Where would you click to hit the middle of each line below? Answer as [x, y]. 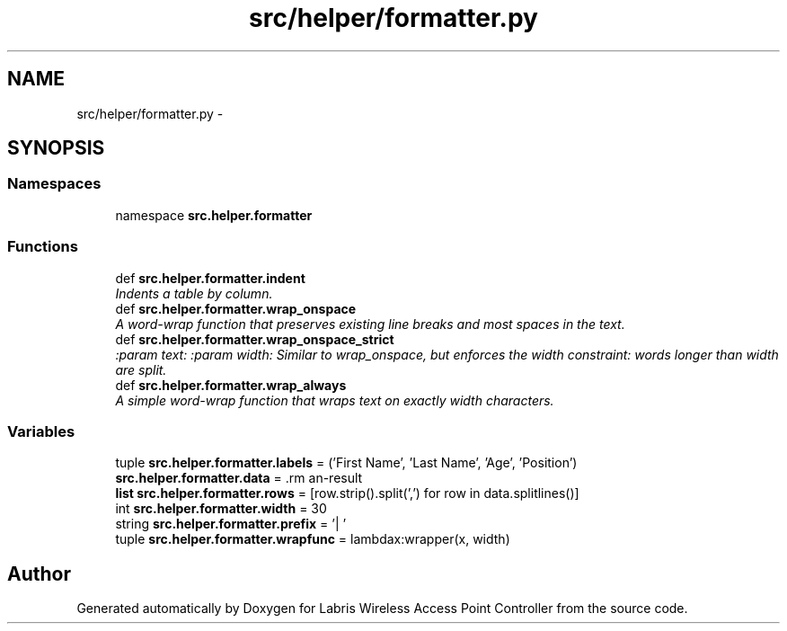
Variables [41, 431]
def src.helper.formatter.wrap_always [231, 385]
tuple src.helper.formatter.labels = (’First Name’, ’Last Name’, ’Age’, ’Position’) [346, 463]
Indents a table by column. [194, 293]
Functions [43, 247]
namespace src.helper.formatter [214, 215]
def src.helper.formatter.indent [210, 278]
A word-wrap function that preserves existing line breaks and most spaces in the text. [370, 324]
